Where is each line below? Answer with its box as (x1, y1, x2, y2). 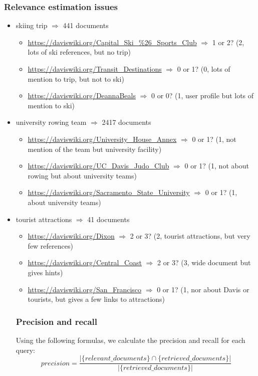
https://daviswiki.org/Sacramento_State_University (28, 187, 190, 198)
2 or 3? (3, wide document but (157, 257, 251, 268)
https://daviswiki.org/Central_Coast (28, 257, 142, 268)
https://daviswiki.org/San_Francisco (28, 284, 142, 294)
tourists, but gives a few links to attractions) (28, 294, 165, 304)
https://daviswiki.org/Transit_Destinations (28, 64, 162, 74)
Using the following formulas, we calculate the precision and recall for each (16, 334, 245, 345)
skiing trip (16, 20, 48, 31)
